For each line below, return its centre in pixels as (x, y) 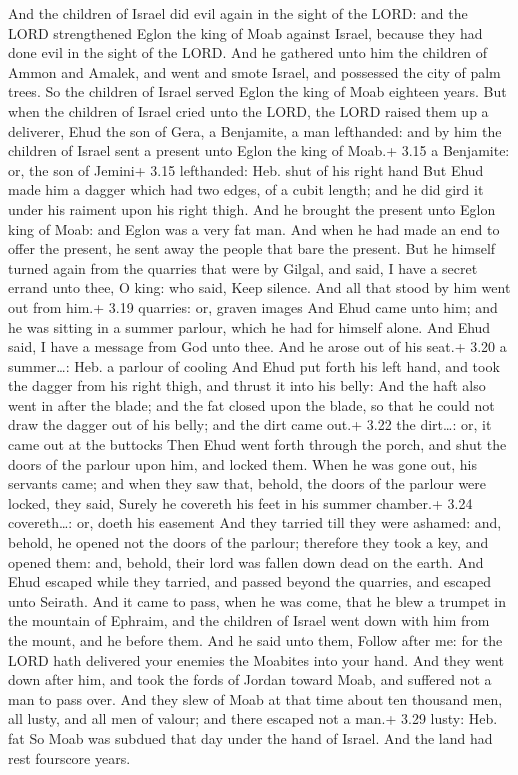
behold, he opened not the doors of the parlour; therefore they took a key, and (248, 542)
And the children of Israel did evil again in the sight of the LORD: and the (238, 13)
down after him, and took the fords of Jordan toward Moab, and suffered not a (250, 679)
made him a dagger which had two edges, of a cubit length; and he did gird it (246, 189)
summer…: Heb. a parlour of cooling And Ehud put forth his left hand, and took (254, 365)
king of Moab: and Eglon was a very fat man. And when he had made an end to (254, 228)
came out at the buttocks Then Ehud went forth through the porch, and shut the (257, 444)
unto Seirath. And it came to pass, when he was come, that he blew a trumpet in (257, 600)
